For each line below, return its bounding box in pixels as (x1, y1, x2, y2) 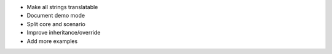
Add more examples (26, 37, 78, 45)
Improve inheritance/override (26, 29, 101, 36)
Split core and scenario (26, 20, 85, 27)
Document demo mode (26, 12, 85, 19)
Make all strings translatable (26, 4, 98, 10)
